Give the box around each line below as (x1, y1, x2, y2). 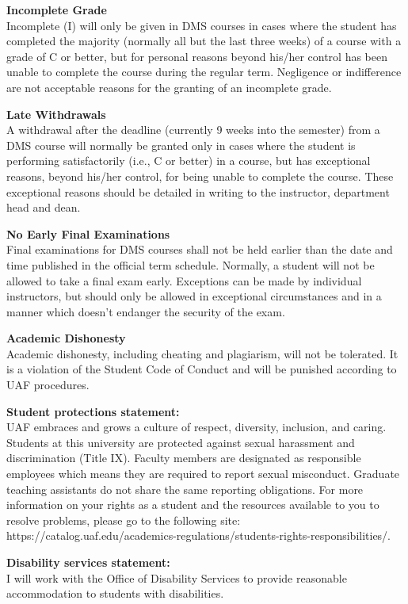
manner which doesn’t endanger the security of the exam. (6, 303, 285, 319)
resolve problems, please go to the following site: (6, 511, 241, 528)
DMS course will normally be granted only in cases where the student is (6, 136, 356, 153)
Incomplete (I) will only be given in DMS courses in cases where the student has (6, 17, 397, 33)
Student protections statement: (6, 403, 180, 419)
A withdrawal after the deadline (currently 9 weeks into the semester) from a (6, 121, 380, 138)
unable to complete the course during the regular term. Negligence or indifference (6, 63, 402, 80)
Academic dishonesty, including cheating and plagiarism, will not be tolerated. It (6, 345, 398, 361)
